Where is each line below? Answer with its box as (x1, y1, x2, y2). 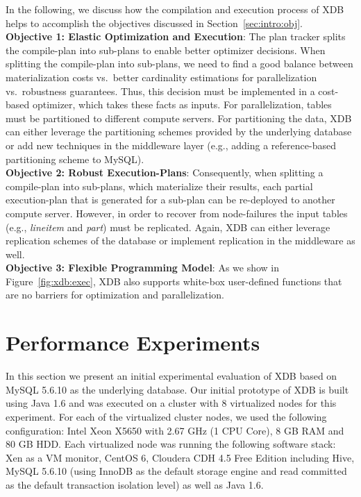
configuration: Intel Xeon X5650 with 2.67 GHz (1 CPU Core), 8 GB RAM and (6, 423, 344, 437)
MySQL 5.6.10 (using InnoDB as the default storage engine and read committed (6, 464, 347, 478)
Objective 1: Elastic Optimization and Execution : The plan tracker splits (6, 29, 346, 44)
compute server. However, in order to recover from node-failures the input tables (6, 205, 348, 220)
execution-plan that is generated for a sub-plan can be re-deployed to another (6, 192, 335, 207)
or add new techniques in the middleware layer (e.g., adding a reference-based (6, 137, 336, 152)
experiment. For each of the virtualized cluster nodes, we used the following (6, 409, 327, 423)
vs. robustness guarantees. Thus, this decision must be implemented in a (6, 83, 315, 98)
